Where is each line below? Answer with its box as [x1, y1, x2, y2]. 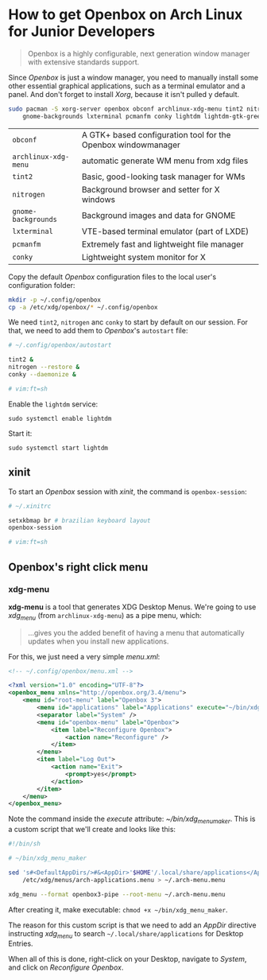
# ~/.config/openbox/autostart [8, 341, 112, 349]
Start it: [8, 428, 33, 438]
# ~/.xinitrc [8, 502, 52, 510]
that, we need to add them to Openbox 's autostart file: [8, 326, 188, 336]
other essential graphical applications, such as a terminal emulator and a [8, 81, 246, 91]
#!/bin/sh [8, 840, 41, 848]
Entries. [8, 939, 33, 948]
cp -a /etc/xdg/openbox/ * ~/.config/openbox [8, 303, 158, 311]
